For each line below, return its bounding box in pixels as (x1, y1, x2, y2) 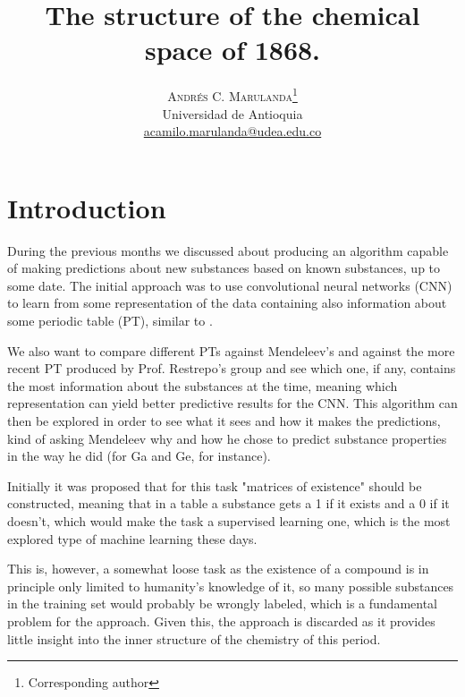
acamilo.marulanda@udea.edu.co (143, 122, 322, 140)
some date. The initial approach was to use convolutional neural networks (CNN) (7, 276, 452, 294)
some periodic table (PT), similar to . (7, 311, 213, 330)
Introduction (7, 189, 166, 225)
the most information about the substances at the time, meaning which (7, 376, 398, 395)
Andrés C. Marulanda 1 (167, 84, 298, 105)
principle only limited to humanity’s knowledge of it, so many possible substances (7, 576, 454, 595)
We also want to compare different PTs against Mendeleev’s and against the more (7, 341, 455, 360)
